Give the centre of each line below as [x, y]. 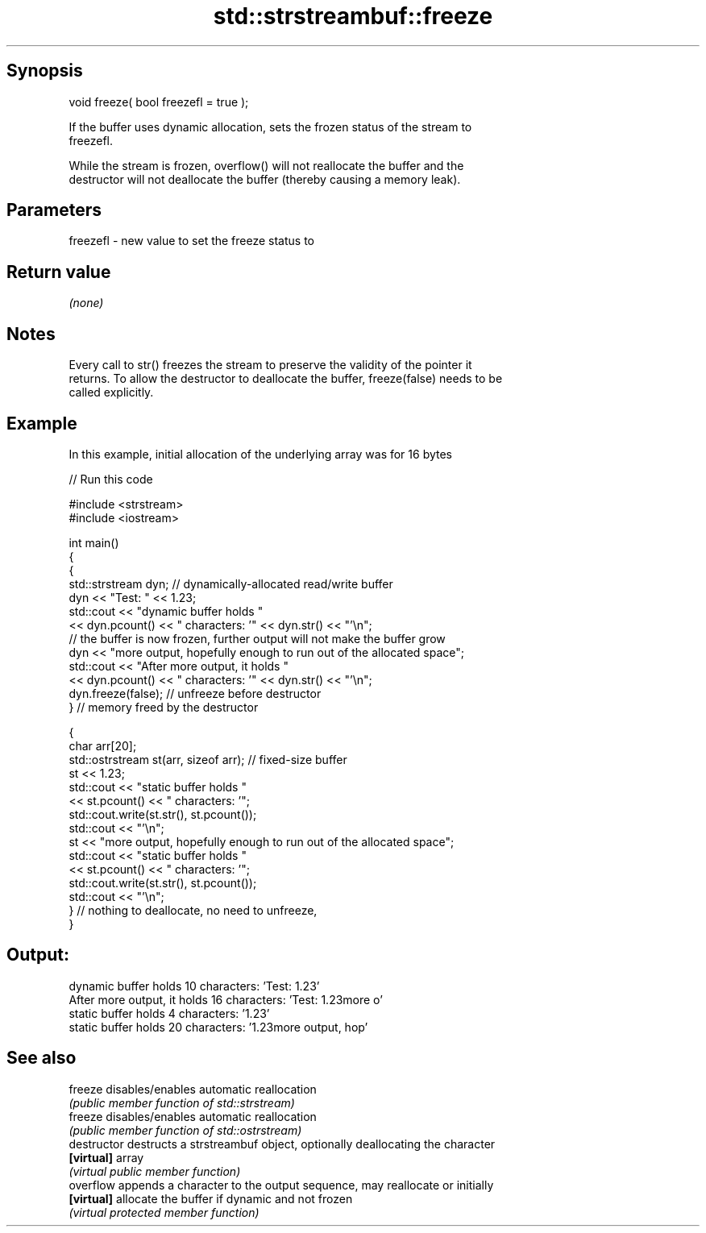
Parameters [54, 210]
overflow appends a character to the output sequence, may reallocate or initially [281, 1185]
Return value [59, 272]
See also [42, 1058]
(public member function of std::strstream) [182, 1102]
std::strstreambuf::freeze [353, 16]
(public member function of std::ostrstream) [185, 1130]
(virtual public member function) [155, 1171]
